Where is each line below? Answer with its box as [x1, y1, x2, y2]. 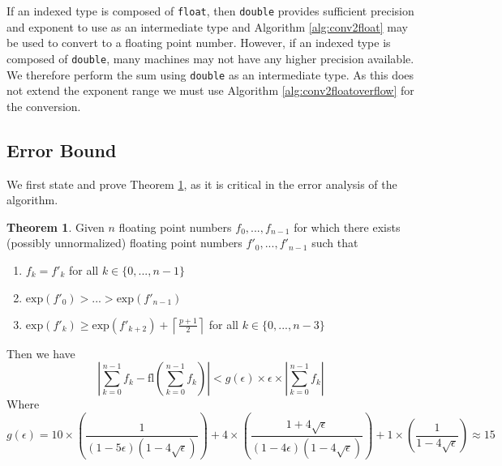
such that [311, 234, 358, 251]
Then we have [6, 344, 75, 361]
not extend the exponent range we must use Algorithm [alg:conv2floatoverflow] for [6, 82, 414, 99]
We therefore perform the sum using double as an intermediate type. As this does [6, 66, 414, 83]
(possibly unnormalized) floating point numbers [6, 234, 242, 251]
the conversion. [6, 97, 81, 114]
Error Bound [6, 137, 117, 162]
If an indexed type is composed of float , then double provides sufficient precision [6, 2, 414, 19]
